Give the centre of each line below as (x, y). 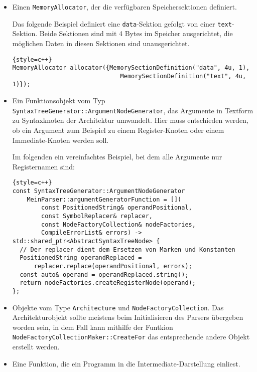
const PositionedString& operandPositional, (117, 208)
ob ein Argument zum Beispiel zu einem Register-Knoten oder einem (118, 130)
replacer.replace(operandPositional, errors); (113, 266)
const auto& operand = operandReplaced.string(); (104, 274)
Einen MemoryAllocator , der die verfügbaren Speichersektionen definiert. (124, 7)
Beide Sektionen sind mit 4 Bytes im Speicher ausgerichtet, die (136, 33)
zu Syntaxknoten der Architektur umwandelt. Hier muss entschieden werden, (130, 120)
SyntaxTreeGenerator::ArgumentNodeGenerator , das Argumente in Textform (133, 110)
